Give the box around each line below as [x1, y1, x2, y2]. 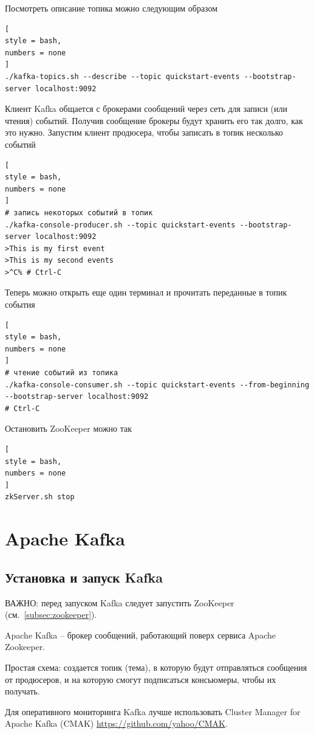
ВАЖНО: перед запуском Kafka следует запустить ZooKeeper [5, 596, 234, 609]
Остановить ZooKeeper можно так [5, 422, 132, 435]
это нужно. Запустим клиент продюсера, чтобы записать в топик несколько [5, 126, 283, 139]
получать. [5, 685, 40, 698]
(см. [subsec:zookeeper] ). [5, 608, 97, 621]
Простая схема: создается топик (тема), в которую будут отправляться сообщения [5, 660, 307, 673]
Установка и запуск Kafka [5, 567, 163, 586]
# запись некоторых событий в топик [5, 208, 153, 217]
